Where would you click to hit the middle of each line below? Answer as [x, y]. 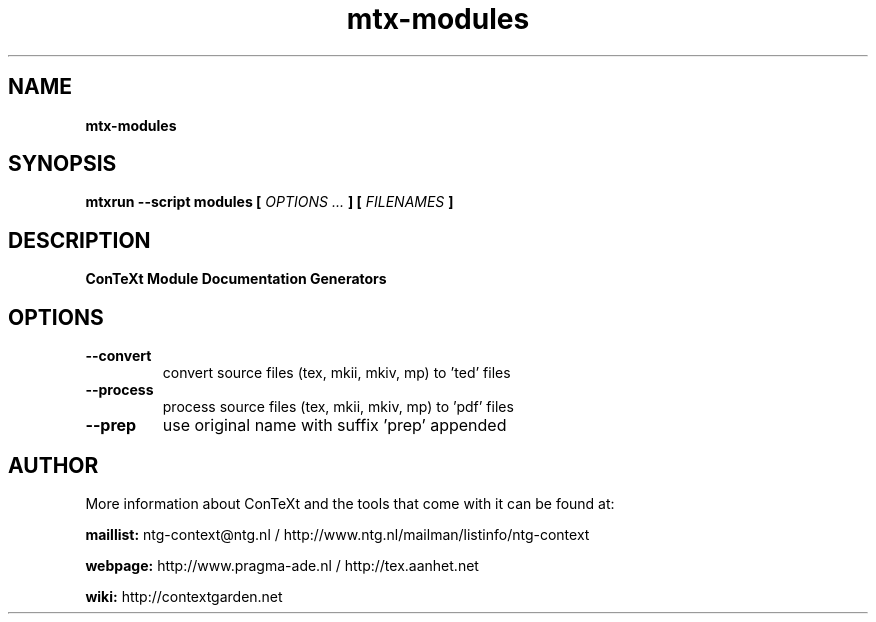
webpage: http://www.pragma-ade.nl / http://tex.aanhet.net [282, 565]
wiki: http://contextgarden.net [184, 596]
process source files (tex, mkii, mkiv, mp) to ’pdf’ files [338, 407]
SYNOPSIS [62, 164]
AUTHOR [53, 465]
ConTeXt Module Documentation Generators [236, 279]
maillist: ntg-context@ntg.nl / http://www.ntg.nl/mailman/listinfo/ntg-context [337, 534]
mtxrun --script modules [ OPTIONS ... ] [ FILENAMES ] [269, 202]
